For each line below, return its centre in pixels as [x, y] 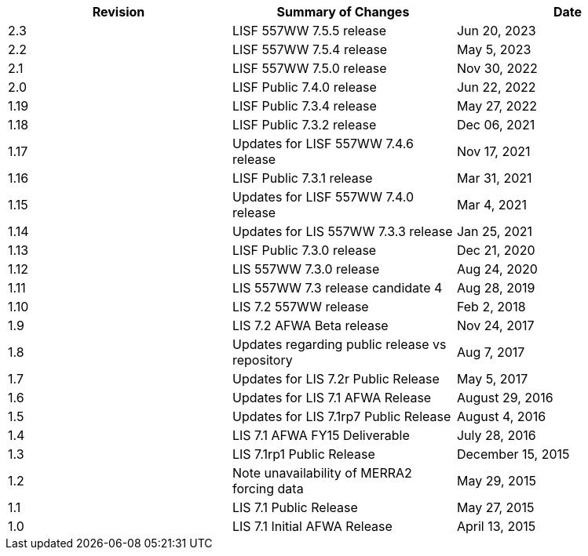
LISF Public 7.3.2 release [304, 125]
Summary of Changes [343, 12]
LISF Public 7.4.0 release [304, 87]
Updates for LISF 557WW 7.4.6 [323, 144]
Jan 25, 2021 [495, 231]
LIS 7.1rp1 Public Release [303, 454]
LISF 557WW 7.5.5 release [309, 31]
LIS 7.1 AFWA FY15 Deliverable [321, 435]
